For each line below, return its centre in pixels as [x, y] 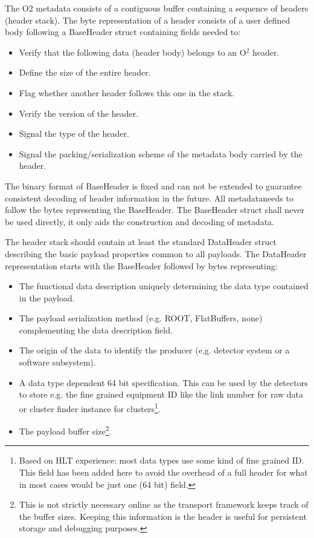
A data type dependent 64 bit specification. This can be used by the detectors [163, 382]
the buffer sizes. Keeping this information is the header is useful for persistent [163, 516]
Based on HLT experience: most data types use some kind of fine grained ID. [162, 460]
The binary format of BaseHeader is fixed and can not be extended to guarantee [153, 185]
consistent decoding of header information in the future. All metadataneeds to [149, 198]
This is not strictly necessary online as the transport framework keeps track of [164, 504]
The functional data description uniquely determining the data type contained [164, 286]
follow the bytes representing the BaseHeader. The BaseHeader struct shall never [155, 210]
